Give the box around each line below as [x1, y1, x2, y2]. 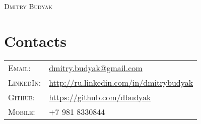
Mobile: [8, 105, 35, 117]
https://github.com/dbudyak [49, 91, 151, 103]
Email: [8, 61, 31, 74]
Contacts [4, 30, 67, 51]
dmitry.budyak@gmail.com [49, 61, 143, 74]
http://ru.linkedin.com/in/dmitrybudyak [49, 76, 193, 88]
